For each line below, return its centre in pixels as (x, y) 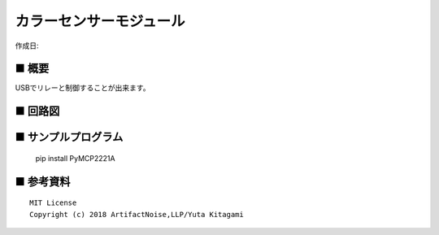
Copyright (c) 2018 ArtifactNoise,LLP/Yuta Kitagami (137, 214)
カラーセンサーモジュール (100, 21)
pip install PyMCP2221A (75, 158)
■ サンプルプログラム (69, 137)
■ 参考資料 (43, 182)
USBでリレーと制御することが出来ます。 (83, 88)
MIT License (53, 203)
